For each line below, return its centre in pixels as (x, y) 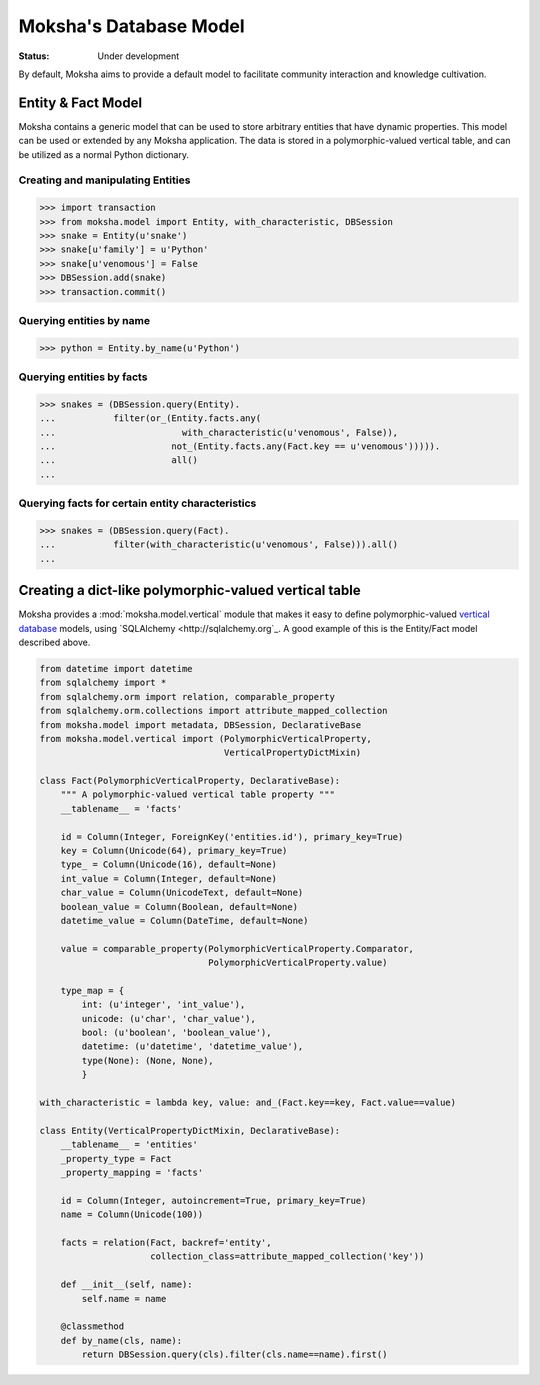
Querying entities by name (84, 320)
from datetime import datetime (116, 668)
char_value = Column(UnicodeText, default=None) (182, 893)
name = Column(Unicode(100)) (132, 1214)
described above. (54, 642)
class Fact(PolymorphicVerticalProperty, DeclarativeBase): (190, 781)
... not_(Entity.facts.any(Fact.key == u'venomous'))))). (240, 446)
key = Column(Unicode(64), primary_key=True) (174, 851)
